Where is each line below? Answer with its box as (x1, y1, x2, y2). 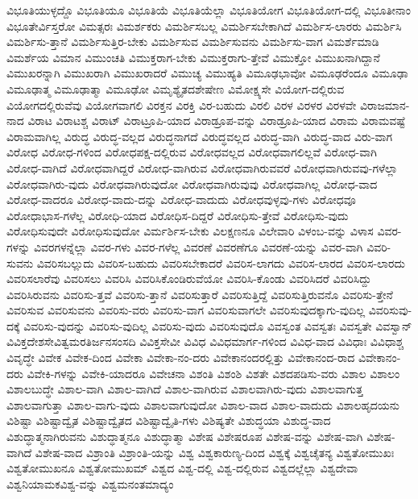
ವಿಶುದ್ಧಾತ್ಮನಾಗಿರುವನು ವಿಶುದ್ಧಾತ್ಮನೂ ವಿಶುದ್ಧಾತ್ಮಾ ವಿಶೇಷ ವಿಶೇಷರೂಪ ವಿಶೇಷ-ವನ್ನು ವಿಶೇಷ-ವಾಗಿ (6, 428, 363, 445)
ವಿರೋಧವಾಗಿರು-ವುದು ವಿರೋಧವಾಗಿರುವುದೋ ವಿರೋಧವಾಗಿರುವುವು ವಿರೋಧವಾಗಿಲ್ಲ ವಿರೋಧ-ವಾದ (6, 175, 378, 192)
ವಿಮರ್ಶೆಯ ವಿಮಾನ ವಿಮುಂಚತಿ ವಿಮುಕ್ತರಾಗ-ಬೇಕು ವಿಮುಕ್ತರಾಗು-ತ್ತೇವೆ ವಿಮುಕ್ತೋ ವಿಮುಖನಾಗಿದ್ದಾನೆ (6, 48, 380, 65)
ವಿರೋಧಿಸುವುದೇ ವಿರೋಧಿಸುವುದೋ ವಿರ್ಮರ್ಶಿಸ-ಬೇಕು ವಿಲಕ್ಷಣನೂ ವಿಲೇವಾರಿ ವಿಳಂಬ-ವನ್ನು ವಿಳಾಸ (6, 222, 374, 239)
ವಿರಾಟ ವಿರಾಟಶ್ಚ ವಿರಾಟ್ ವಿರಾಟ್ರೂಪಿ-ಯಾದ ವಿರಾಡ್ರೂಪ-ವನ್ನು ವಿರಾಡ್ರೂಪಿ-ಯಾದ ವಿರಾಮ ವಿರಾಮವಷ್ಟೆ (27, 112, 405, 129)
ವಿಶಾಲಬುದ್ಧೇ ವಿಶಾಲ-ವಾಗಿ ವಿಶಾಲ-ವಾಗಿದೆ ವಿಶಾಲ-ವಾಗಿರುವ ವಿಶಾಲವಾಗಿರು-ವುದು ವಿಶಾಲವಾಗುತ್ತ (6, 380, 363, 397)
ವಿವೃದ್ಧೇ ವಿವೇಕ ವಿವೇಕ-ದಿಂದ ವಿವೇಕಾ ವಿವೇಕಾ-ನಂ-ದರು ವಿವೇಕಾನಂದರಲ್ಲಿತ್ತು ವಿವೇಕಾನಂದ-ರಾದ (6, 349, 355, 366)
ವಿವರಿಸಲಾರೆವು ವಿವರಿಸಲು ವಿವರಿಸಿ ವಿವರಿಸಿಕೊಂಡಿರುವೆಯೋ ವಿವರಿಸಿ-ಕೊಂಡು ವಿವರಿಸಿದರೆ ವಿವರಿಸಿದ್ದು (6, 270, 372, 287)
